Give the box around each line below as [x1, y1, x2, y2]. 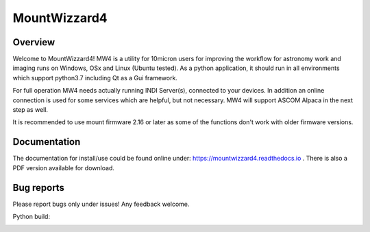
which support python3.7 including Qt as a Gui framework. [12, 73, 178, 82]
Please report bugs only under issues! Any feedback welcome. [12, 200, 190, 208]
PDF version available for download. [12, 163, 114, 172]
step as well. [12, 106, 48, 114]
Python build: [12, 213, 51, 220]
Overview [12, 36, 56, 48]
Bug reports [12, 182, 65, 194]
